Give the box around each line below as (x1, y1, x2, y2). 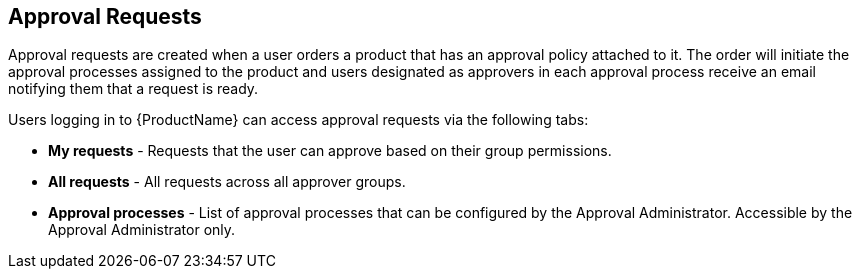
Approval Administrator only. (48, 221, 236, 239)
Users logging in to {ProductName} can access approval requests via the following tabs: (8, 111, 589, 129)
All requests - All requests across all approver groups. (48, 173, 406, 191)
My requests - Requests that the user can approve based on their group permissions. (48, 142, 612, 160)
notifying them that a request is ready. (8, 80, 259, 98)
